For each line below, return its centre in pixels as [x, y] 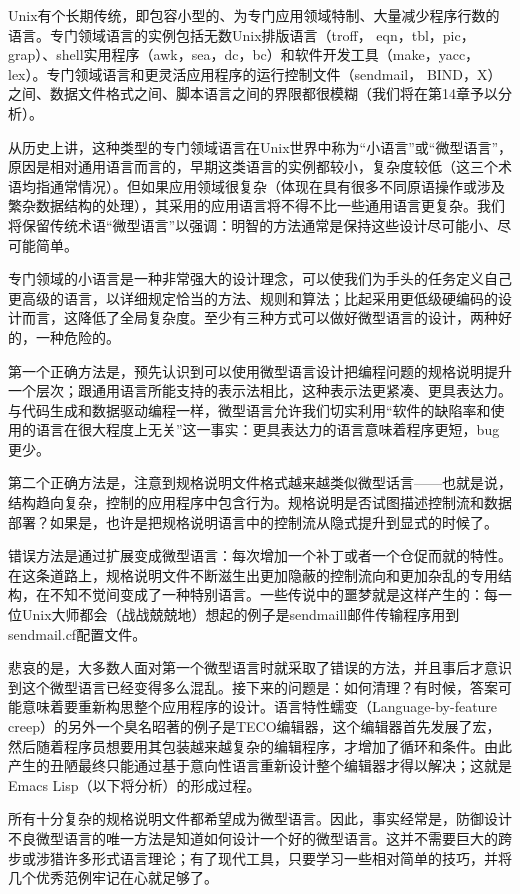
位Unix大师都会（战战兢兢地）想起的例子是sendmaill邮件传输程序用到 [234, 614]
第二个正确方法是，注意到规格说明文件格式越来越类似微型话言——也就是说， [260, 482]
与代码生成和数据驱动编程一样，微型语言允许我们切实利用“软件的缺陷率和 [249, 409]
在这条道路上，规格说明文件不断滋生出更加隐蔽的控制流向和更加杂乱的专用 [253, 574]
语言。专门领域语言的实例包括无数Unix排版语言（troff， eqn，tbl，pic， [241, 34]
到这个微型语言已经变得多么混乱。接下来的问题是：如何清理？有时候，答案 [253, 686]
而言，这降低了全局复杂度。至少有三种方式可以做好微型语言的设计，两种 [259, 317]
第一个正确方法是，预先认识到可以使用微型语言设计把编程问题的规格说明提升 [260, 370]
